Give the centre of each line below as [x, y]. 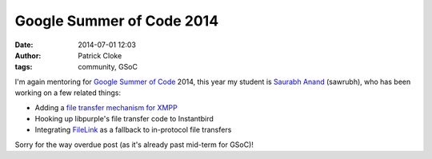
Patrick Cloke [100, 55]
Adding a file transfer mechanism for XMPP [106, 107]
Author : [28, 55]
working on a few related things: [68, 93]
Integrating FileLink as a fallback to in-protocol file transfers [133, 130]
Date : [24, 45]
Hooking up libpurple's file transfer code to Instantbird [124, 118]
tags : [24, 67]
